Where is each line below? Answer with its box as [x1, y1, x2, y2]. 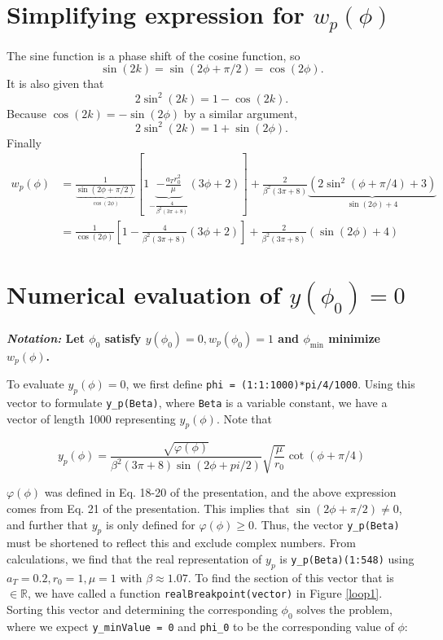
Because [7, 104, 46, 121]
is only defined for [105, 515, 195, 533]
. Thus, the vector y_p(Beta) [254, 515, 400, 533]
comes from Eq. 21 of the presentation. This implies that [7, 499, 290, 516]
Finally [7, 134, 42, 151]
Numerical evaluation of [7, 278, 281, 310]
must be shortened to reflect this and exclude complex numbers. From [7, 534, 356, 551]
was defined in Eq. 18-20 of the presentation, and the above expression [44, 484, 397, 501]
